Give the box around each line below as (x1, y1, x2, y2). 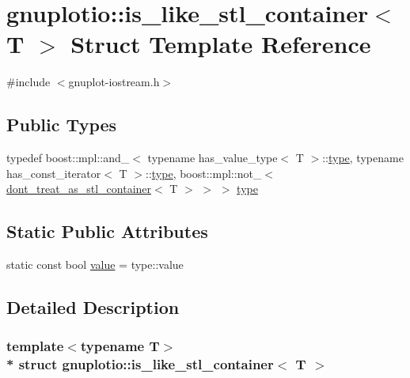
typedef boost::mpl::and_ (6, 149, 130, 166)
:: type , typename (322, 149, 404, 166)
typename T (80, 336, 160, 356)
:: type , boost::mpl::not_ (146, 164, 262, 181)
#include (6, 74, 51, 90)
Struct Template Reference (70, 28, 371, 60)
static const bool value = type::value (6, 256, 184, 273)
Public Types (6, 112, 117, 137)
